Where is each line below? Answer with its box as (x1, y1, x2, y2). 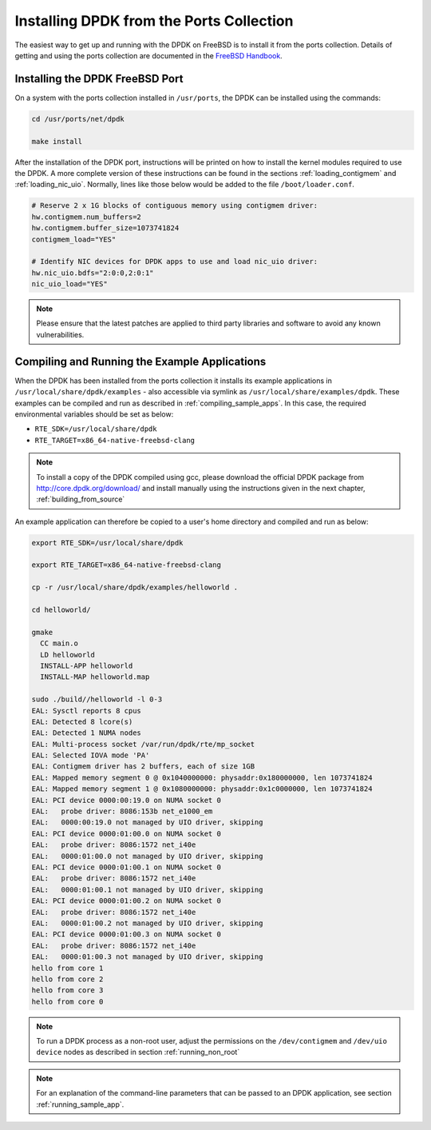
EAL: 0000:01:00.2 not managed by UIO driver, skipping (31, 918, 263, 928)
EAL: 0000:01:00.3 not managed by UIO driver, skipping (31, 952, 263, 961)
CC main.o (40, 639, 79, 648)
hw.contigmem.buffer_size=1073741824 (31, 224, 180, 233)
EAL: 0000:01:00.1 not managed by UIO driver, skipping (31, 884, 263, 894)
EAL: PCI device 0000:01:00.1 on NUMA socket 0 (31, 862, 221, 872)
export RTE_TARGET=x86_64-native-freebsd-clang (31, 561, 221, 569)
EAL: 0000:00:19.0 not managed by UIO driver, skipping (31, 818, 263, 827)
